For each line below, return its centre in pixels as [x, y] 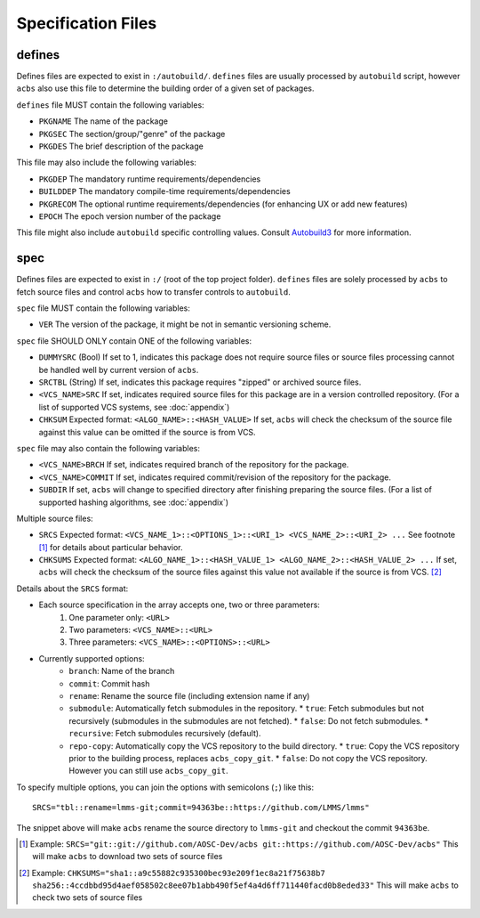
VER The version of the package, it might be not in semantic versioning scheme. [185, 324]
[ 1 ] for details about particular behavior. [111, 547]
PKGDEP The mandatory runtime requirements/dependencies [150, 179]
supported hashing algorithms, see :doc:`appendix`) [134, 502]
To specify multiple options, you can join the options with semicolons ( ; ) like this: [165, 787]
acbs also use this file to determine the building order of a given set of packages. [165, 88]
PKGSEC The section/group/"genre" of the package [132, 134]
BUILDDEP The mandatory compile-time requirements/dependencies [164, 191]
